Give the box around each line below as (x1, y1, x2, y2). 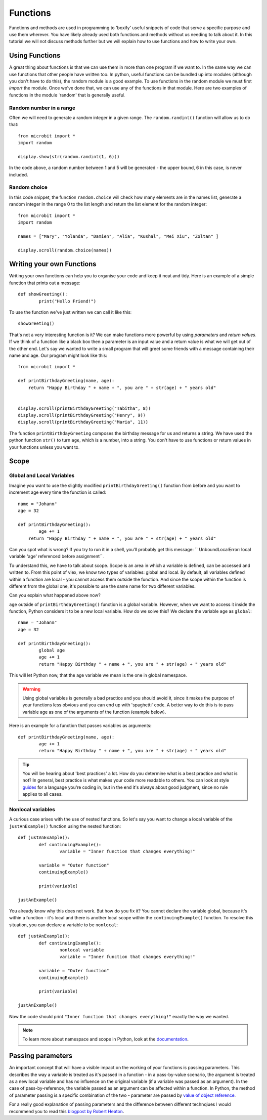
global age (39, 647, 65, 653)
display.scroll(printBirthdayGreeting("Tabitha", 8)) (18, 405, 151, 411)
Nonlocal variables (9, 806, 55, 813)
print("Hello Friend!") (39, 298, 96, 304)
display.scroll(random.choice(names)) (18, 247, 112, 253)
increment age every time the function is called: (9, 489, 106, 495)
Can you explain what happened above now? (9, 592, 101, 598)
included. (9, 172, 28, 177)
